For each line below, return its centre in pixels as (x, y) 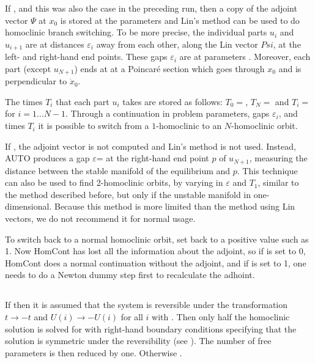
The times (24, 101)
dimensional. (28, 206)
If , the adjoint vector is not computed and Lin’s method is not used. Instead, (150, 146)
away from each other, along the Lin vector (177, 44)
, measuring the (278, 158)
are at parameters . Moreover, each (245, 57)
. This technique (267, 170)
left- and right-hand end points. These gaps (86, 57)
